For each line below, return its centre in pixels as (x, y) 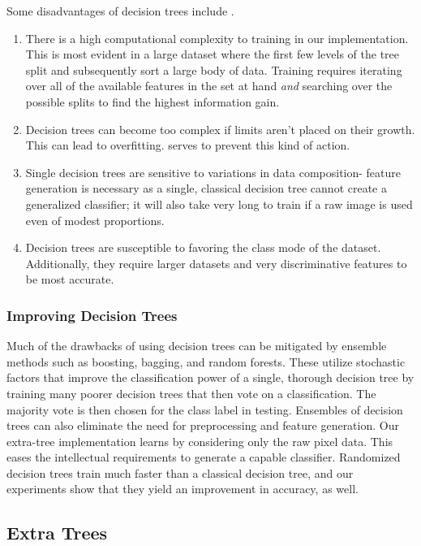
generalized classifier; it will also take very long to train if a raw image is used (219, 204)
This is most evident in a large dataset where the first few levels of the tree (213, 54)
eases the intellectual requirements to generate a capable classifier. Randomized (204, 457)
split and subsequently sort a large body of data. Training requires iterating (214, 69)
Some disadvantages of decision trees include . (120, 11)
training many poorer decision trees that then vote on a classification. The (191, 393)
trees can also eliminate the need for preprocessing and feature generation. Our (203, 425)
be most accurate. (70, 279)
